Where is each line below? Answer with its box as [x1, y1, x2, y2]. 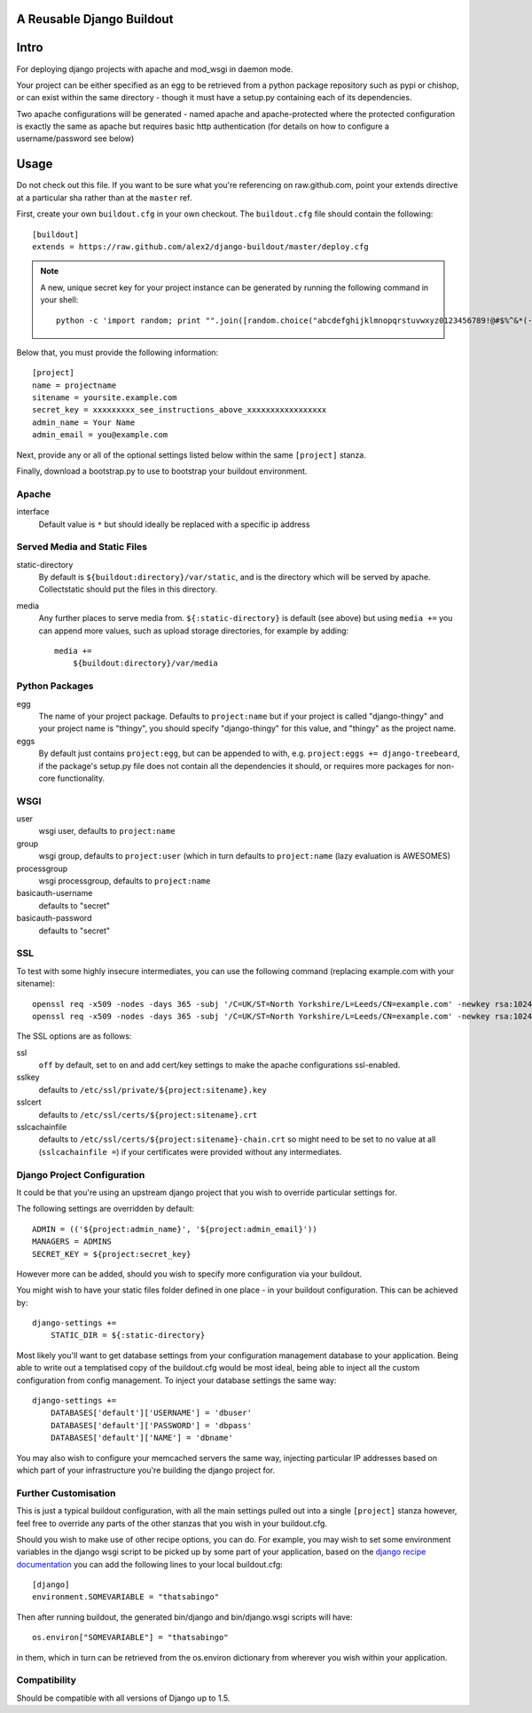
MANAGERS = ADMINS [32, 1237, 113, 1246]
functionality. [57, 773, 106, 783]
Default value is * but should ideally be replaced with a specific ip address [38, 519, 310, 530]
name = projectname [32, 380, 117, 390]
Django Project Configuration [16, 1168, 145, 1181]
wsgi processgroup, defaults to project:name [38, 876, 211, 886]
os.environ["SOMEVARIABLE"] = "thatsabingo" [32, 1632, 230, 1643]
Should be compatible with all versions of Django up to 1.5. [16, 1693, 231, 1703]
